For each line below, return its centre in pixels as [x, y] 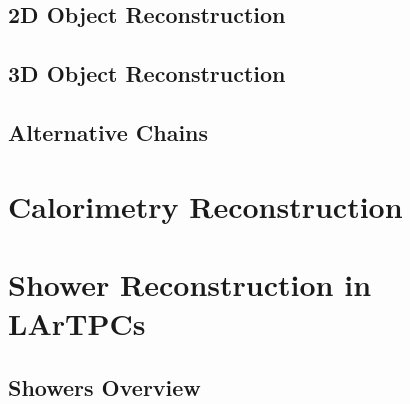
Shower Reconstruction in [190, 283]
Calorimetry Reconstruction [205, 205]
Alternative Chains [108, 131]
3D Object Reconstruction [147, 73]
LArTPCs [77, 323]
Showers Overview [104, 386]
